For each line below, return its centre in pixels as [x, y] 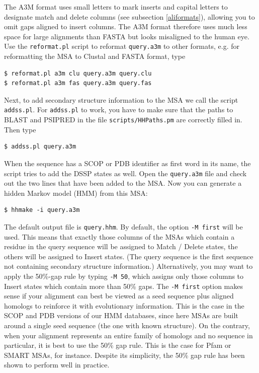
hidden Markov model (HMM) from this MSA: [76, 193]
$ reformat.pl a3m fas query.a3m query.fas [78, 83]
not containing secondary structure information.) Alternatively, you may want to [128, 266]
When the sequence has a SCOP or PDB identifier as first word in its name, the [127, 163]
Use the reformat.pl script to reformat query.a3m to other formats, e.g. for [122, 46]
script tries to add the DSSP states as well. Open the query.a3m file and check [125, 173]
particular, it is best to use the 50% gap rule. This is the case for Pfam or [118, 345]
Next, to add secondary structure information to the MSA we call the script [121, 99]
